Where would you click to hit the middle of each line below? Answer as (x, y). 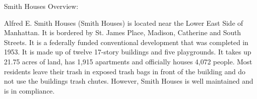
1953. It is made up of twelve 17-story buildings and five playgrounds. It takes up (128, 52)
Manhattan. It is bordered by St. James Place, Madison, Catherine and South (123, 32)
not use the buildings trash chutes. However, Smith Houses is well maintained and (129, 81)
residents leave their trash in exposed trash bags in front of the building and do (125, 71)
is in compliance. (29, 90)
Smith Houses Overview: (41, 6)
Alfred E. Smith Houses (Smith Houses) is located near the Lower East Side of (124, 23)
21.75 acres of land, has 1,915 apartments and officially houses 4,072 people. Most (128, 61)
